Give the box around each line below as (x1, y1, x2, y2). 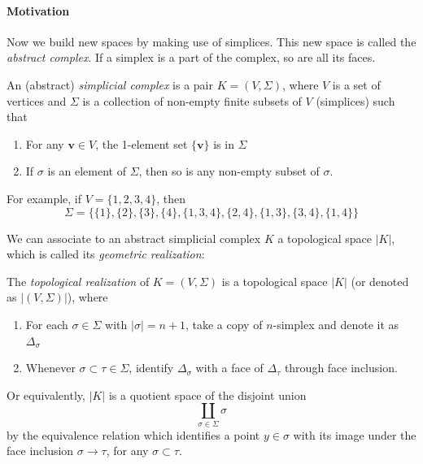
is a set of (332, 76, 381, 93)
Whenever (25, 359, 76, 376)
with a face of (195, 359, 264, 376)
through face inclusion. (284, 359, 398, 376)
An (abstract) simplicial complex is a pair (7, 76, 213, 93)
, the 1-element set (95, 135, 188, 152)
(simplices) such (316, 92, 395, 109)
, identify (129, 359, 174, 376)
